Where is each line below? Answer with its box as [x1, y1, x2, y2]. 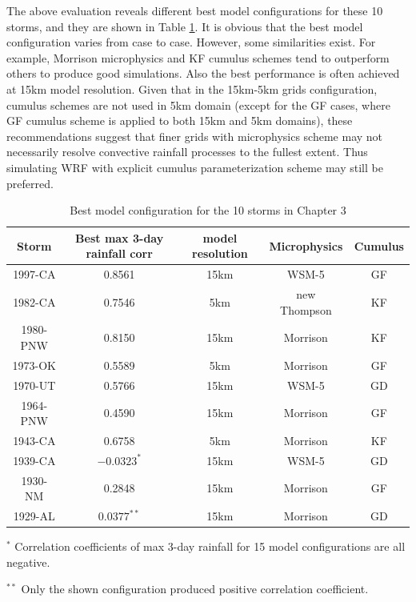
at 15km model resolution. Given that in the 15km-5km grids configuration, [6, 80, 378, 97]
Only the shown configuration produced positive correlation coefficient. [21, 580, 369, 597]
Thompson [280, 301, 332, 318]
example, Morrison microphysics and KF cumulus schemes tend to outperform [6, 49, 390, 66]
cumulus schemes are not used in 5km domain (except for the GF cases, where [6, 96, 390, 113]
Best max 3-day [75, 229, 164, 246]
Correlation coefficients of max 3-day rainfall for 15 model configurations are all [14, 538, 406, 555]
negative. [6, 553, 50, 570]
